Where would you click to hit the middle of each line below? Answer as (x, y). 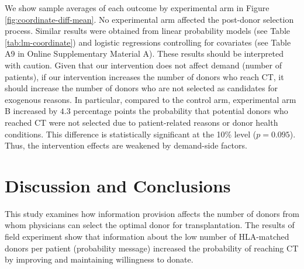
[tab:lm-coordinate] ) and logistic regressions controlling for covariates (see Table (148, 42)
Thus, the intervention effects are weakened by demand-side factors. (126, 145)
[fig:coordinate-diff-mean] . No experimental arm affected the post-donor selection (149, 19)
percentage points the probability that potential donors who (181, 111)
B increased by (31, 111)
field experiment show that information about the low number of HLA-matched (147, 237)
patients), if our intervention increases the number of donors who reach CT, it (144, 76)
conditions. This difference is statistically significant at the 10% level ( (131, 134)
